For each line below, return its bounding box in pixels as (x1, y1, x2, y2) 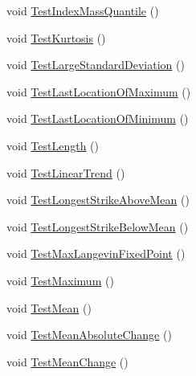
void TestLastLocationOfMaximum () (6, 83, 191, 100)
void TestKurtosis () (6, 29, 106, 46)
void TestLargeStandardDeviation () (6, 56, 185, 73)
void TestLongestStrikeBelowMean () (6, 218, 189, 235)
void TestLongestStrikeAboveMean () (6, 191, 190, 208)
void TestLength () (6, 137, 100, 153)
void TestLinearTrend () (6, 164, 125, 181)
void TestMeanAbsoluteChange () (6, 326, 172, 343)
